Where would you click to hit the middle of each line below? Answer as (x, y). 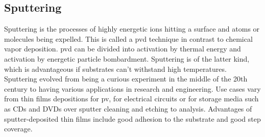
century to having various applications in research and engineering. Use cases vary (132, 88)
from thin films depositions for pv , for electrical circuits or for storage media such (131, 99)
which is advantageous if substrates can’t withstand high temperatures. (115, 68)
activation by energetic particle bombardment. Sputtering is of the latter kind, (127, 58)
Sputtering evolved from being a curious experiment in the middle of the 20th (126, 79)
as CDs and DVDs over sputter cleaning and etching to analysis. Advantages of (128, 108)
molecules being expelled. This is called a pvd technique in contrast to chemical (128, 38)
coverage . (18, 129)
